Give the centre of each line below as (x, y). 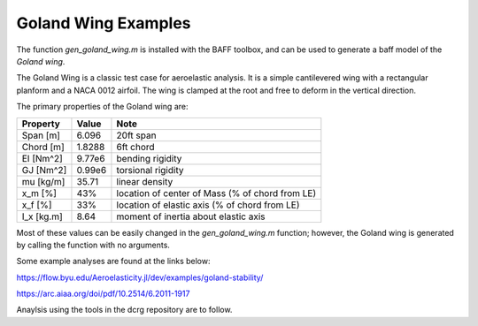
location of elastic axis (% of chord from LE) (208, 205)
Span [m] (41, 135)
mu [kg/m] (43, 181)
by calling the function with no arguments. (93, 245)
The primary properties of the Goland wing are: (102, 107)
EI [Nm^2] (42, 158)
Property (41, 124)
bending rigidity (149, 158)
